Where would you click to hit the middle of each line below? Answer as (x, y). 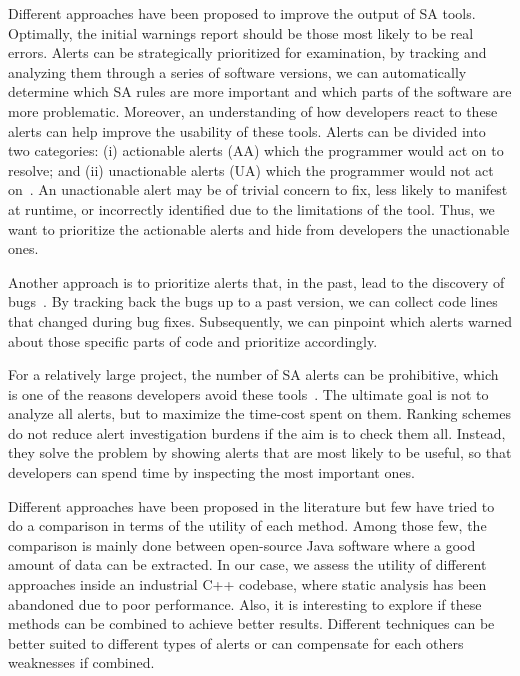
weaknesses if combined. (81, 662)
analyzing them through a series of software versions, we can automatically (237, 71)
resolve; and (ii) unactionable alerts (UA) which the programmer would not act (251, 169)
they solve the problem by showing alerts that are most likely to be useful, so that (260, 452)
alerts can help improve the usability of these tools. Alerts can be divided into (247, 130)
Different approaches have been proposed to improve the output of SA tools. (242, 13)
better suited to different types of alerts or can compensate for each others (236, 642)
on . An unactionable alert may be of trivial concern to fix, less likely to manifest (258, 189)
